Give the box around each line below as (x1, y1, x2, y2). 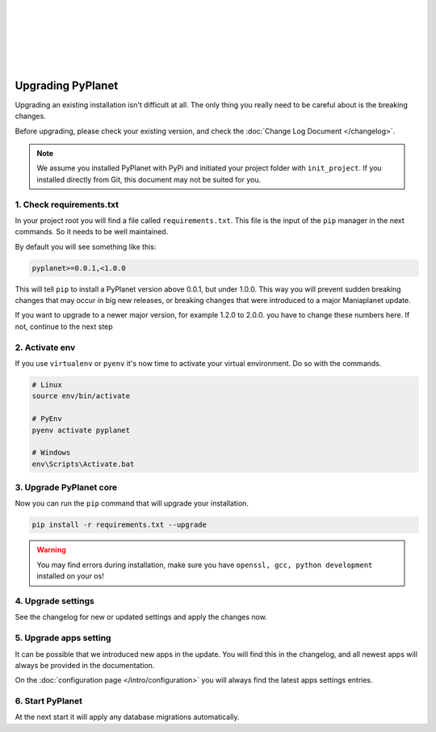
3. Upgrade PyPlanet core (15, 482, 118, 493)
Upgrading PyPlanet (15, 78, 119, 92)
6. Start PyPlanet (15, 696, 83, 707)
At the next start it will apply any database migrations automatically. (15, 712, 240, 722)
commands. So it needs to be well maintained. (15, 227, 169, 237)
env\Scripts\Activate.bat (31, 459, 135, 469)
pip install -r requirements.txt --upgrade (31, 520, 208, 529)
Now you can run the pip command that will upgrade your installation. (15, 499, 249, 508)
